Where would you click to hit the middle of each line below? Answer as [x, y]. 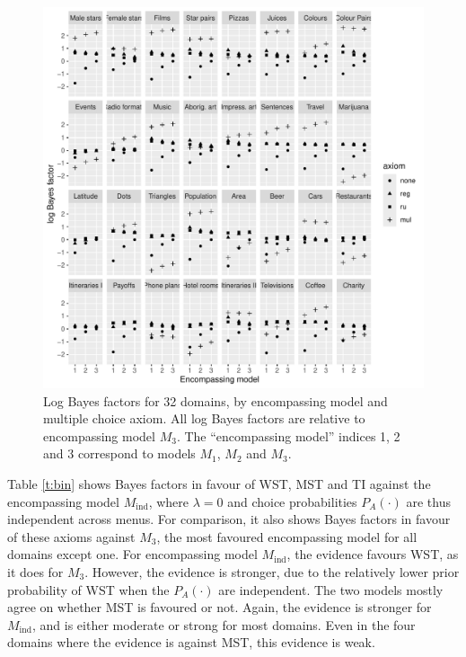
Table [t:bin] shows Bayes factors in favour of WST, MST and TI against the [219, 483]
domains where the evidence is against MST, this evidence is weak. [191, 642]
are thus [428, 501]
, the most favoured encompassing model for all [287, 536]
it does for [35, 571]
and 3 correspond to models [119, 453]
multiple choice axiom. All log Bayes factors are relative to [204, 418]
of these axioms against [71, 536]
